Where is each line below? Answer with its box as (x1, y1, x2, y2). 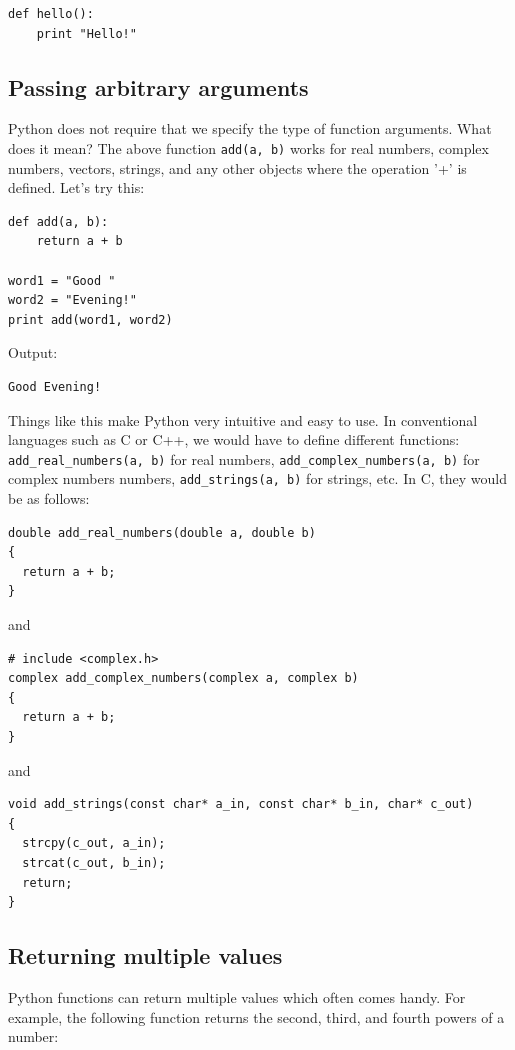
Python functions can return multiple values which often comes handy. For (8, 986, 466, 1007)
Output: (8, 342, 58, 363)
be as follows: (8, 488, 90, 509)
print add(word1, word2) (8, 312, 173, 327)
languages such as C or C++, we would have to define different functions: (8, 429, 460, 450)
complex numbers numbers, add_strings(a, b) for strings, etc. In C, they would (8, 468, 507, 489)
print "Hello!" (36, 26, 137, 41)
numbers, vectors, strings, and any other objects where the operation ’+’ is (8, 157, 467, 178)
